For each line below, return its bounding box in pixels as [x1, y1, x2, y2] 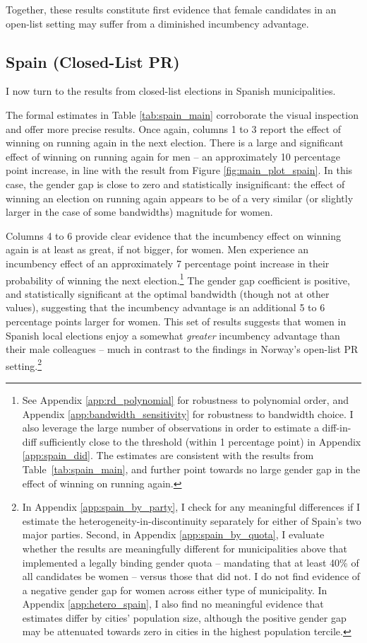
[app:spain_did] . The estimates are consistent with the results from [22, 448, 314, 463]
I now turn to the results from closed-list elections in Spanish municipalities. [6, 83, 336, 98]
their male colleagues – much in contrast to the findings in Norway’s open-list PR [6, 342, 359, 357]
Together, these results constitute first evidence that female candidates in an [6, 2, 337, 16]
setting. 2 [6, 356, 42, 373]
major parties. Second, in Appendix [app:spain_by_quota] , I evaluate [22, 527, 325, 542]
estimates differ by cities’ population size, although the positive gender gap [22, 610, 347, 625]
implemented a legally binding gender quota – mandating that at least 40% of [22, 555, 359, 569]
